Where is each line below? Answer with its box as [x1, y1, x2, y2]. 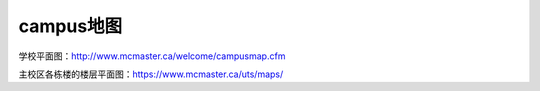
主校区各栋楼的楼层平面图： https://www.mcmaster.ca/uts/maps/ [18, 68, 284, 80]
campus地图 [18, 15, 123, 37]
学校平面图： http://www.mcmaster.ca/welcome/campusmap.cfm [18, 50, 286, 62]
